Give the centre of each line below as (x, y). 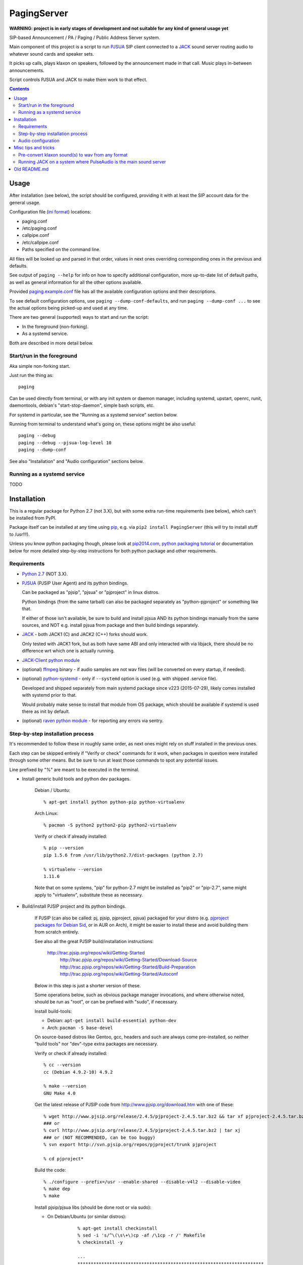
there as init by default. (46, 711)
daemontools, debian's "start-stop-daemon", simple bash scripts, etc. (82, 405)
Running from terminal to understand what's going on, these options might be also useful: (103, 424)
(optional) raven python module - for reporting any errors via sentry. (93, 721)
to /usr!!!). (19, 534)
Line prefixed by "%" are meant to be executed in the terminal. (74, 770)
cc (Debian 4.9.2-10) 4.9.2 (78, 1072)
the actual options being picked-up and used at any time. (69, 308)
